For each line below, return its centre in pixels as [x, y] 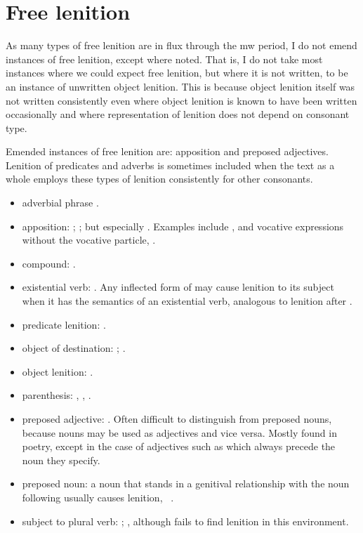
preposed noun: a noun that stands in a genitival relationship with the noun [186, 483]
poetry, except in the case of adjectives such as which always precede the [179, 446]
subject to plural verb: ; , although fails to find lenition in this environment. [185, 521]
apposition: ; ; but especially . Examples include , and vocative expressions [183, 226]
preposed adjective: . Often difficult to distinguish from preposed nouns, [177, 419]
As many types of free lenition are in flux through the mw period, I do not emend [181, 45]
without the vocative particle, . [89, 240]
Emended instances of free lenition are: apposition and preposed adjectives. [167, 151]
